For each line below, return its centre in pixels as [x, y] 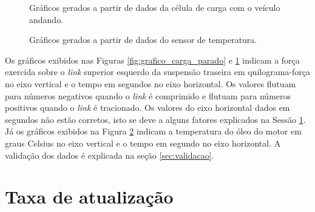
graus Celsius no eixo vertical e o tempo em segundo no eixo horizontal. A [143, 143]
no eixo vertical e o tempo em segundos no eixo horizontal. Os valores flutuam [151, 83]
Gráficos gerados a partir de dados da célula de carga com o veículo [155, 7]
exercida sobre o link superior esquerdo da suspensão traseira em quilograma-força [157, 72]
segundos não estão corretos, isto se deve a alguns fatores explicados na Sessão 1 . [155, 119]
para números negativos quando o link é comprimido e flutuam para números [148, 95]
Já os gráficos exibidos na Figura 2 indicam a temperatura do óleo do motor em [153, 131]
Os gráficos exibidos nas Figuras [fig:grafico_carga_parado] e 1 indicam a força [152, 60]
